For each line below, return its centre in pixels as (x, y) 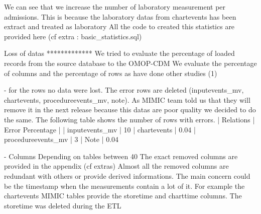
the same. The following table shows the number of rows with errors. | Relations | (129, 119)
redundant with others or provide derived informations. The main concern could (127, 175)
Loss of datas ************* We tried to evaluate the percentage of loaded (119, 53)
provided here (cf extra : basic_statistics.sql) (73, 36)
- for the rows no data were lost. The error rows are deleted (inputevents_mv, (124, 90)
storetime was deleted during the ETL (63, 205)
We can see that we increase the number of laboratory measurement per (115, 7)
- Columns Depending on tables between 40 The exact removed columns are (121, 156)
